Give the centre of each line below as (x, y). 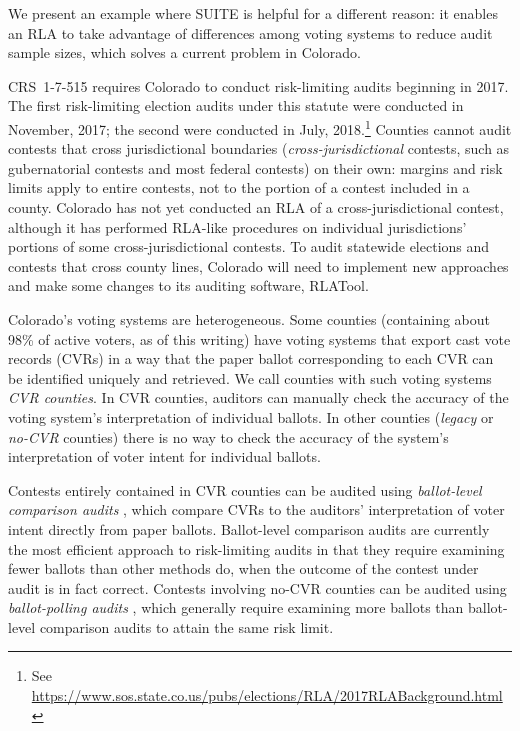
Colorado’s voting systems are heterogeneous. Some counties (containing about (249, 318)
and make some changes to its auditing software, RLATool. (188, 285)
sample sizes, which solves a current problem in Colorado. (184, 52)
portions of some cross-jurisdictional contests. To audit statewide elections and (249, 246)
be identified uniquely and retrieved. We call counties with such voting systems (250, 377)
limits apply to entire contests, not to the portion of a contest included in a (239, 187)
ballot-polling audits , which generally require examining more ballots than (236, 607)
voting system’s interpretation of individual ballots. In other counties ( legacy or (251, 416)
